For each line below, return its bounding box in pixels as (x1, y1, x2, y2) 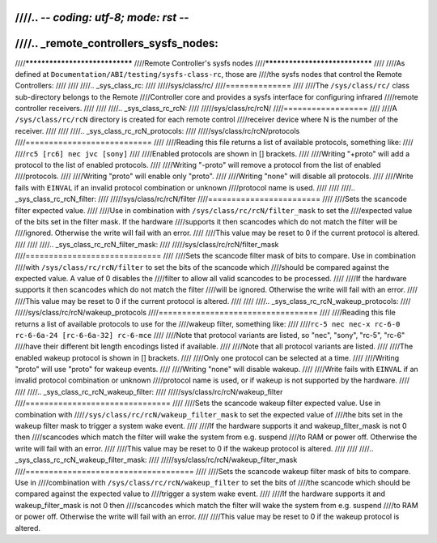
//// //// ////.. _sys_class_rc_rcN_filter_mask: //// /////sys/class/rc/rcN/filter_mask (15, 239, 279, 249)
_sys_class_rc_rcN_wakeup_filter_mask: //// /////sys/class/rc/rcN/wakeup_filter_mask (15, 455, 298, 465)
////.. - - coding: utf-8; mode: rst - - (15, 11, 189, 24)
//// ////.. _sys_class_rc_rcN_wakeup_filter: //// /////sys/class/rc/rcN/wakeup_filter (15, 387, 283, 396)
